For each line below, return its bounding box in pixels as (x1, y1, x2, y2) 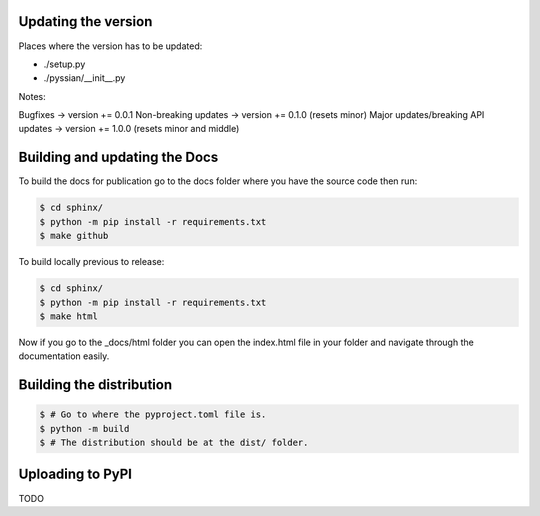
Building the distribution (18, 376, 173, 394)
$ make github (39, 230, 109, 242)
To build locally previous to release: (18, 256, 165, 268)
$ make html (39, 310, 99, 322)
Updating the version (18, 13, 153, 30)
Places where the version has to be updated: (18, 40, 203, 52)
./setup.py (43, 58, 86, 70)
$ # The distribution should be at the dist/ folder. (39, 437, 309, 449)
